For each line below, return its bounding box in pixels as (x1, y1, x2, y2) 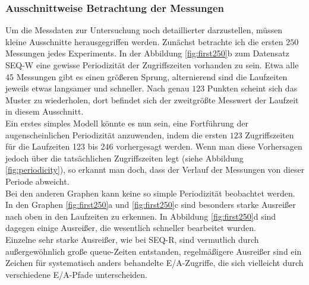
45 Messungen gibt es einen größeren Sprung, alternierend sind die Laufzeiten (5, 70, 288, 83)
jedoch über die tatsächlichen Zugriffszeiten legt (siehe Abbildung (5, 151, 244, 164)
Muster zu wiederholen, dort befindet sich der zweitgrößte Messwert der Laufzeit (5, 93, 299, 106)
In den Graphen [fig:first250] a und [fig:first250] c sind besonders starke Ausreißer (5, 198, 296, 211)
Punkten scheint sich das (207, 82, 298, 94)
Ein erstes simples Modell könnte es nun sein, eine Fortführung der (5, 116, 248, 129)
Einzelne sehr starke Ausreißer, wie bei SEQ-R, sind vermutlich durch (5, 233, 259, 245)
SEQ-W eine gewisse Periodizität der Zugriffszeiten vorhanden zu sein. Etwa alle (5, 59, 299, 71)
